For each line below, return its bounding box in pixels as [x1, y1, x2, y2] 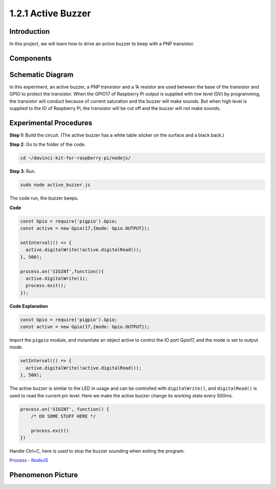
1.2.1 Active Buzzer [9, 8, 91, 19]
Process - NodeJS [9, 457, 49, 463]
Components [9, 54, 52, 62]
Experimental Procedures [9, 118, 93, 127]
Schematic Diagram [9, 70, 74, 79]
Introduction [9, 27, 50, 36]
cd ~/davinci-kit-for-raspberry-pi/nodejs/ [20, 155, 131, 161]
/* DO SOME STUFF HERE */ [31, 413, 96, 419]
